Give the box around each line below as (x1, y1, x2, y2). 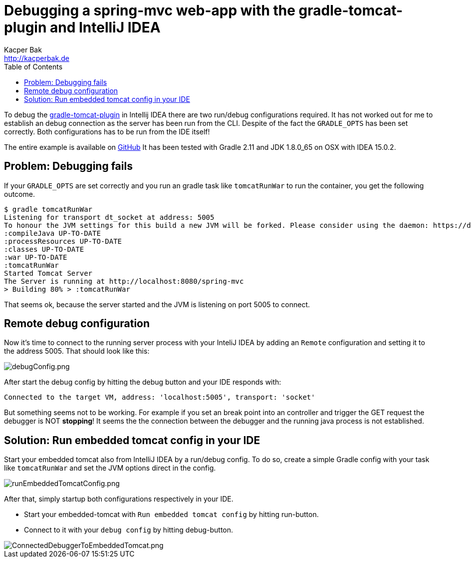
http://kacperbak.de (4, 53, 69, 62)
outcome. (4, 189, 35, 198)
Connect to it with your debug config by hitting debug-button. (24, 526, 234, 535)
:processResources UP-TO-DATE (4, 237, 122, 245)
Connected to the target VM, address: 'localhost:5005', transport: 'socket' (4, 393, 315, 402)
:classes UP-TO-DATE (4, 245, 84, 253)
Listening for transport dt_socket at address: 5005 (4, 213, 215, 221)
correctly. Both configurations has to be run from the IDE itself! (4, 127, 210, 136)
